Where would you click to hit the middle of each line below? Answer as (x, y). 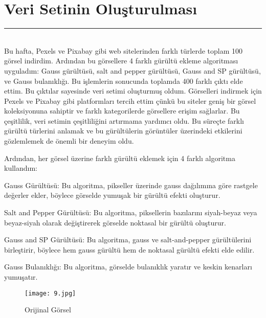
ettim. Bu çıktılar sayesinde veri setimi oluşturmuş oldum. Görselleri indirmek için (133, 91)
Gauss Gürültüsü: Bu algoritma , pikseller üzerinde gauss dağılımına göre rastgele (131, 185)
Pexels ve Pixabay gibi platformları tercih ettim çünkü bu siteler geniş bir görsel (130, 100)
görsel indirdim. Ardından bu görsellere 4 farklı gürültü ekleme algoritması (121, 61)
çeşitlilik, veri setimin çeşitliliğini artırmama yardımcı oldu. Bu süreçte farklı (124, 120)
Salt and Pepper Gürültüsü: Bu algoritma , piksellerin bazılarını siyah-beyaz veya (131, 212)
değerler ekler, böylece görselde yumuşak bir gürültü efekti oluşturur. (112, 195)
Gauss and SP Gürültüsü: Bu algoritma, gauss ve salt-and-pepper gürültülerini (128, 240)
